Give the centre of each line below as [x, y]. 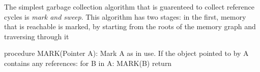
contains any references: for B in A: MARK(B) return [88, 63]
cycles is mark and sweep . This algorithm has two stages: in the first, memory [125, 16]
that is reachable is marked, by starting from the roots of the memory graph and [130, 26]
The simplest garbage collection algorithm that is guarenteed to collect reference [129, 7]
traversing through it [37, 36]
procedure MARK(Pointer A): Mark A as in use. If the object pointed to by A [126, 53]
